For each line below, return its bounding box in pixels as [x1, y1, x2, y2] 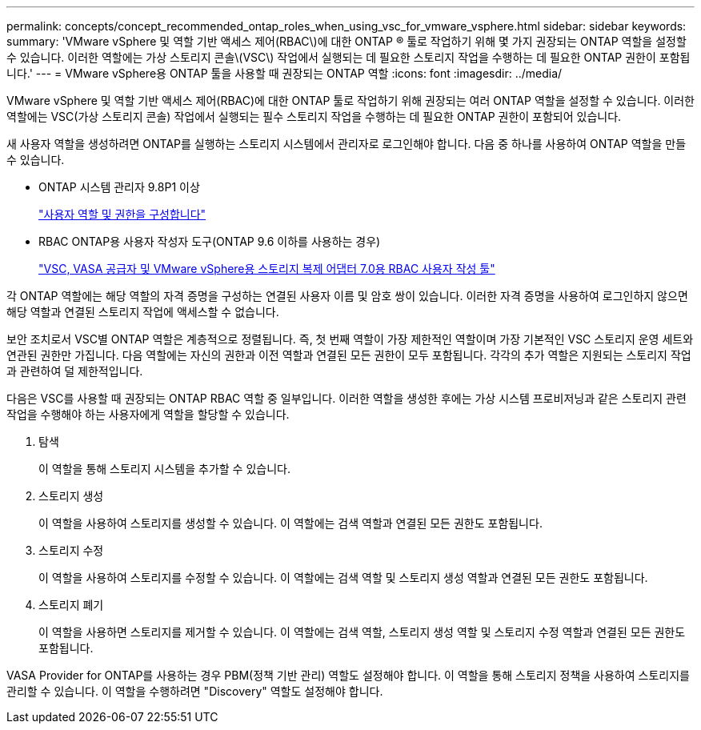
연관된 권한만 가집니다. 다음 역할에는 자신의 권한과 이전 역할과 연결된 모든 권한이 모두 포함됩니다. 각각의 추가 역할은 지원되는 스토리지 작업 [6, 348, 691, 362]
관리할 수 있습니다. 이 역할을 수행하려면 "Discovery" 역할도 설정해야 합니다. [6, 684, 383, 698]
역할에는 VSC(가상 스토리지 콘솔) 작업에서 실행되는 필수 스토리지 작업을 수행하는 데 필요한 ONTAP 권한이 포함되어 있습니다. [6, 110, 622, 123]
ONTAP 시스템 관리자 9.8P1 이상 [38, 180, 200, 194]
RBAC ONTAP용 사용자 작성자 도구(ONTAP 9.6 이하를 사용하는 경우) [38, 235, 381, 248]
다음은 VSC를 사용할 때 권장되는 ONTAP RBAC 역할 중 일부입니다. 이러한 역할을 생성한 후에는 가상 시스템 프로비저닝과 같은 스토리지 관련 [6, 391, 687, 405]
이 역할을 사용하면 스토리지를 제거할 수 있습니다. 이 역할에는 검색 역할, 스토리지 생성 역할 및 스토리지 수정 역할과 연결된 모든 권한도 [38, 625, 686, 639]
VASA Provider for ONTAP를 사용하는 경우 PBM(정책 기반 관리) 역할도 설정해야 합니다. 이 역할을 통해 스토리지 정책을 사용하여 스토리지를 [6, 668, 690, 682]
